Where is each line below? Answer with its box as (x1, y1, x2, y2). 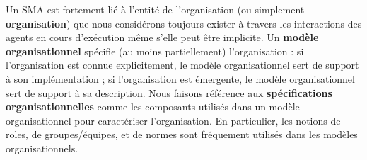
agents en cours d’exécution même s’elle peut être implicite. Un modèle (6, 30, 319, 45)
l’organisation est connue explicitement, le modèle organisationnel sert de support (6, 57, 359, 72)
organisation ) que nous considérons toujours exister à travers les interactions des (6, 16, 362, 30)
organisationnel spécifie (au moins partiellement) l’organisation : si (6, 43, 304, 58)
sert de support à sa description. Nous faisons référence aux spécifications (6, 85, 332, 100)
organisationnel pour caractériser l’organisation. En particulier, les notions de (6, 113, 341, 127)
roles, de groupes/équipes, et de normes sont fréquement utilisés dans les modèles (6, 127, 358, 142)
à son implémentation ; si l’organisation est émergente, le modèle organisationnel (6, 71, 355, 86)
